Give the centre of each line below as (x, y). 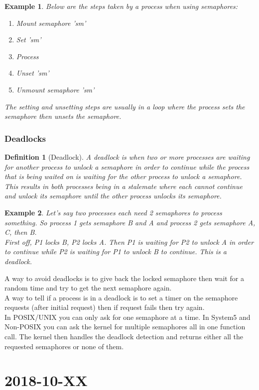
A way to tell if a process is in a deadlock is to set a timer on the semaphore (121, 297)
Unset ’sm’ (33, 73)
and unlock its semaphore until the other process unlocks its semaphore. (113, 196)
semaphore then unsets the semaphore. (63, 116)
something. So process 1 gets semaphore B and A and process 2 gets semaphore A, (130, 222)
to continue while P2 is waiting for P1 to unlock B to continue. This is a (116, 251)
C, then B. (21, 232)
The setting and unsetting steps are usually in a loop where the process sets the (125, 106)
